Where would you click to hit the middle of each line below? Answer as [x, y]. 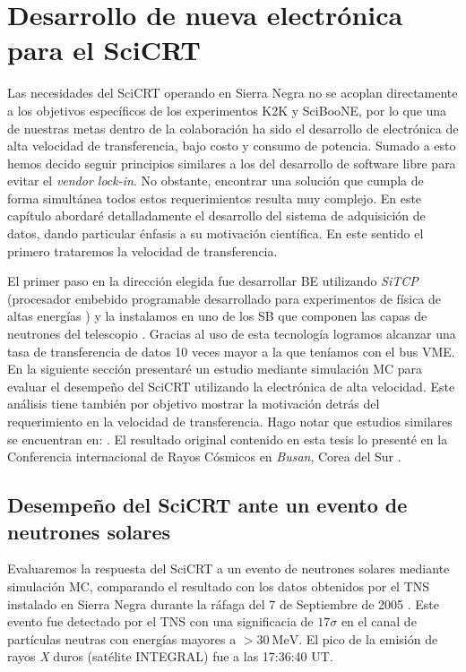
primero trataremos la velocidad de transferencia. [142, 250]
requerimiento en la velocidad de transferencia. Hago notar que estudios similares [230, 421]
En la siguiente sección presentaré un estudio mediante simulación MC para [215, 369]
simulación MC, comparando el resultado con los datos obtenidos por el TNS [219, 586]
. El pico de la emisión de [368, 638]
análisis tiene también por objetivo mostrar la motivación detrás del [194, 404]
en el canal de [379, 621]
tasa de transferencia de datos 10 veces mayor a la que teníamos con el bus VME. [231, 351]
